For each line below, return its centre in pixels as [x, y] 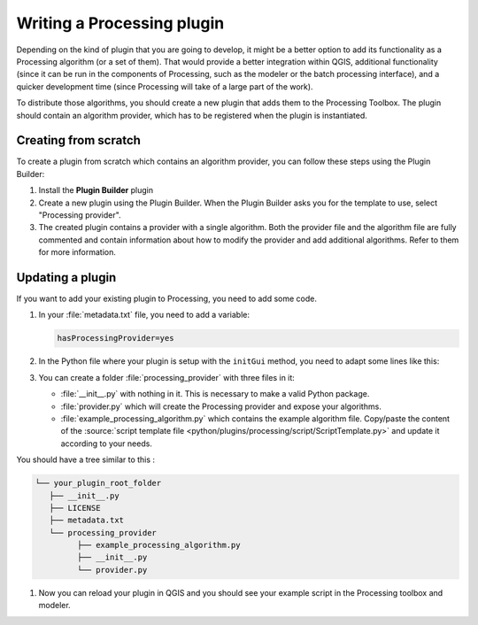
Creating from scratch [79, 140]
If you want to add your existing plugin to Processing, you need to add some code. [167, 299]
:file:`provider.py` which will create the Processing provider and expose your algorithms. [221, 406]
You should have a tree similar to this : [85, 459]
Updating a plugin [66, 278]
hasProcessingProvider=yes [116, 338]
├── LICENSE [75, 508]
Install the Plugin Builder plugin [96, 190]
